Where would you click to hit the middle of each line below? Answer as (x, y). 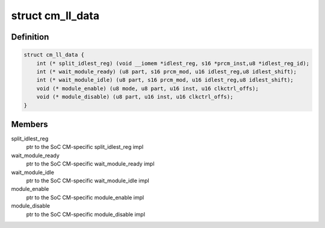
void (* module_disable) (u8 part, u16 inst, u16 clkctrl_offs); (135, 97)
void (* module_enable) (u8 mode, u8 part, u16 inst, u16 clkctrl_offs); (147, 88)
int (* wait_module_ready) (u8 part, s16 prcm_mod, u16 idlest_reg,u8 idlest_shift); (167, 71)
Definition (30, 37)
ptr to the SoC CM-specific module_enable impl (85, 197)
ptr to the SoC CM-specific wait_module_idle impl (88, 181)
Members (29, 124)
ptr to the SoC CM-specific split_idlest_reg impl (85, 147)
